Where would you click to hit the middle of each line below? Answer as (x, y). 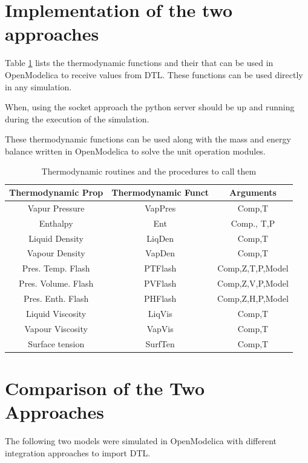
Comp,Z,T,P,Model (253, 268)
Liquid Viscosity (56, 313)
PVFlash (160, 283)
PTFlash (160, 268)
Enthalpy (56, 223)
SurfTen (160, 343)
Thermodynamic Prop (56, 192)
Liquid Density (56, 238)
